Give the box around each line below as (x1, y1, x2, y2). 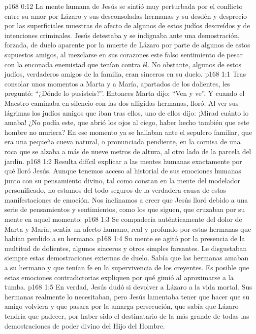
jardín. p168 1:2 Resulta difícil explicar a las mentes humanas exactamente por (4, 156, 242, 166)
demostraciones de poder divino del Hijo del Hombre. (4, 320, 165, 331)
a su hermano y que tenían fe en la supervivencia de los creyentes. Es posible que (4, 262, 249, 273)
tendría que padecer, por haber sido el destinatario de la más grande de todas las (4, 311, 249, 321)
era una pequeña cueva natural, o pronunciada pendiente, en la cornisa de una (4, 136, 241, 147)
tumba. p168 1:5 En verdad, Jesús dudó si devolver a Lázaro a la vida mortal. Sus (4, 282, 252, 292)
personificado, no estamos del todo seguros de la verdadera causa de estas (4, 185, 226, 195)
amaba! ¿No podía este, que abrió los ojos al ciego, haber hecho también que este (4, 117, 249, 127)
